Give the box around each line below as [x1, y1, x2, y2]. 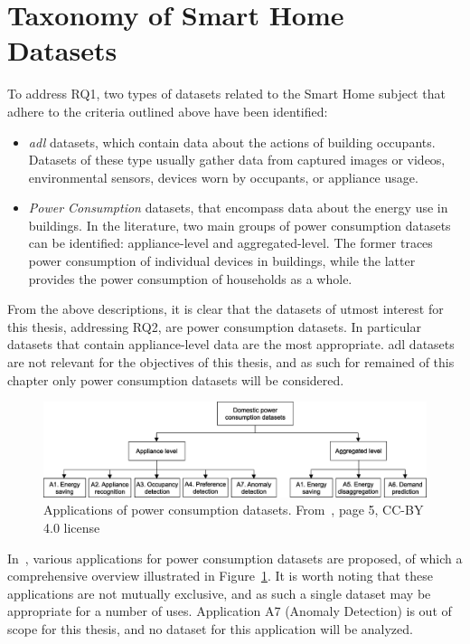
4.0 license [43, 517, 100, 536]
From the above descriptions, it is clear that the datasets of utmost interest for [7, 299, 444, 318]
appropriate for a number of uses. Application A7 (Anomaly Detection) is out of [7, 601, 452, 620]
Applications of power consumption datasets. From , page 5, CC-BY [43, 500, 424, 519]
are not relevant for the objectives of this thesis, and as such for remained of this [7, 353, 455, 372]
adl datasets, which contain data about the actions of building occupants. [28, 132, 436, 151]
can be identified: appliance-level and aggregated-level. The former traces [28, 233, 433, 252]
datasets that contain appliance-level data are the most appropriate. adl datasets [7, 335, 455, 354]
